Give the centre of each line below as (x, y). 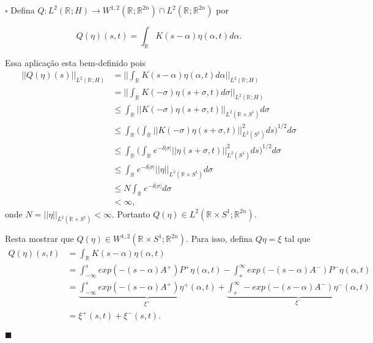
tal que (297, 239)
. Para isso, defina (219, 239)
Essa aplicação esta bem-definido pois (75, 62)
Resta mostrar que (39, 239)
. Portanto (131, 213)
